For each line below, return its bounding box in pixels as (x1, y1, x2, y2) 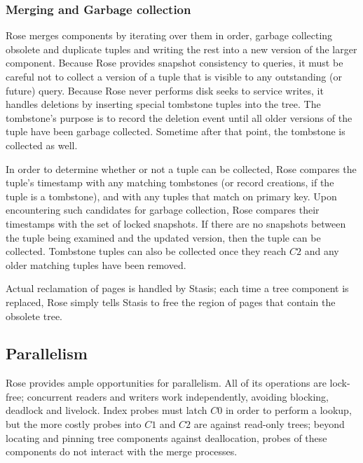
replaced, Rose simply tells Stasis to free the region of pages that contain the (6, 294, 336, 309)
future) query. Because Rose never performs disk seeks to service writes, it (6, 83, 324, 97)
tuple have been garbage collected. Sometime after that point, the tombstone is (6, 124, 345, 139)
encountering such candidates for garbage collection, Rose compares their (6, 202, 320, 217)
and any (304, 244, 339, 258)
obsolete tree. (6, 308, 62, 323)
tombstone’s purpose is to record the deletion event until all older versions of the (6, 110, 352, 125)
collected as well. (6, 137, 78, 152)
